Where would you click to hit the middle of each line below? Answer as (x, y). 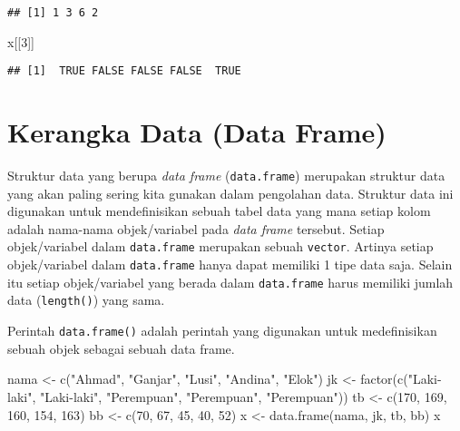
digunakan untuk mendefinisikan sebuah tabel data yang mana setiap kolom (219, 211)
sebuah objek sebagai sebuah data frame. (121, 348)
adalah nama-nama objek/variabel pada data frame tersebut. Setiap (196, 228)
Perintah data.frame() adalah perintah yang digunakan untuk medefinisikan (222, 331)
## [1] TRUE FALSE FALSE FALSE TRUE (124, 71)
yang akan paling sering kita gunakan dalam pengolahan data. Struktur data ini (230, 193)
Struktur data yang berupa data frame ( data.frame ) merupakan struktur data (226, 176)
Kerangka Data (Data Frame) (197, 132)
